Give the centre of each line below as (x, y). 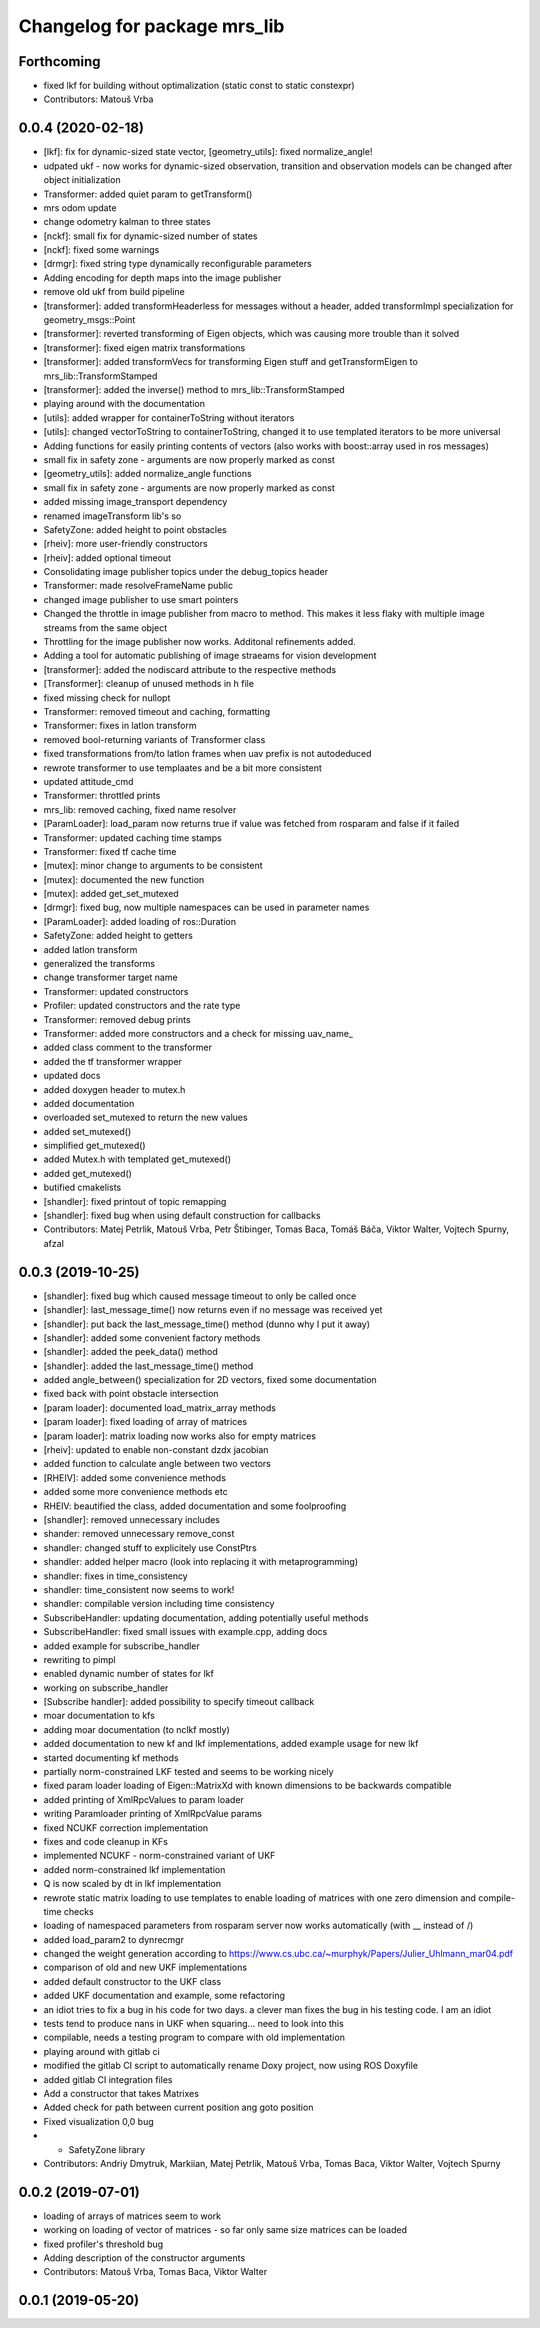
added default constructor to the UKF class (132, 1981)
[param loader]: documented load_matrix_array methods (160, 1407)
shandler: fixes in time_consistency (116, 1576)
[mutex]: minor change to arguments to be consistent (153, 866)
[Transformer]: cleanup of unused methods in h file (149, 684)
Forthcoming (59, 61)
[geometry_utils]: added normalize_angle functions (147, 474)
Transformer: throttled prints (102, 796)
